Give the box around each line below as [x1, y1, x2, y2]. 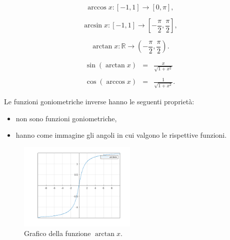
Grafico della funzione [24, 228, 91, 239]
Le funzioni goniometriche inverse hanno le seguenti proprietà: [4, 96, 194, 107]
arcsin [84, 22, 102, 29]
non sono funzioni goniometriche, [15, 113, 117, 123]
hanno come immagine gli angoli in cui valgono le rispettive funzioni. [15, 130, 227, 140]
